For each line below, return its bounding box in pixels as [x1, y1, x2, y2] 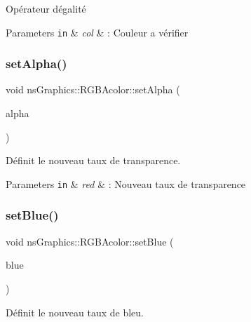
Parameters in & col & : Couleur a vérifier [6, 25, 189, 39]
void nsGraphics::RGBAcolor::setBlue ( [6, 234, 174, 248]
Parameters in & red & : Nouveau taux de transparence [6, 176, 246, 191]
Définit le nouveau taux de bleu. [6, 304, 144, 319]
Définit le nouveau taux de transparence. [6, 153, 181, 168]
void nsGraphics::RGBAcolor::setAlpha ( [6, 82, 180, 97]
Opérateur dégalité [6, 1, 86, 15]
